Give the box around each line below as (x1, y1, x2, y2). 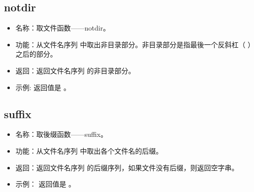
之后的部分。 (15, 49, 57, 59)
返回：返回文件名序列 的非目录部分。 (15, 65, 135, 75)
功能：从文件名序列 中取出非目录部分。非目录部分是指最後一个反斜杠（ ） (15, 39, 252, 49)
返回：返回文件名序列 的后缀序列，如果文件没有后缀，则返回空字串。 (15, 162, 239, 172)
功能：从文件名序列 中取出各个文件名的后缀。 (15, 145, 163, 156)
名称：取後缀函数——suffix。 (15, 129, 108, 139)
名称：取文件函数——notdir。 (15, 23, 110, 33)
